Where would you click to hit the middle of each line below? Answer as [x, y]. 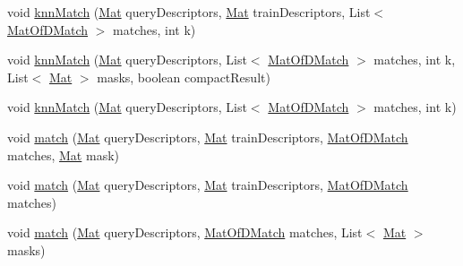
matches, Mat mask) [63, 154]
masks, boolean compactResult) [184, 77]
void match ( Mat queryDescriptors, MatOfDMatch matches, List [185, 232]
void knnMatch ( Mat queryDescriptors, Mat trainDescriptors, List [189, 12]
